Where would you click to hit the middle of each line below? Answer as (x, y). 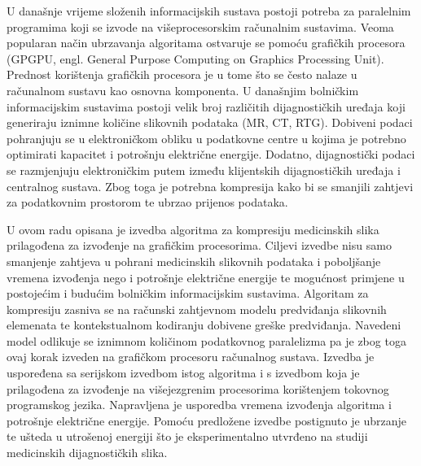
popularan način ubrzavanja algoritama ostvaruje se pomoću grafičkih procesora (206, 43)
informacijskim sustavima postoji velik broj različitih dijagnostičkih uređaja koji (206, 106)
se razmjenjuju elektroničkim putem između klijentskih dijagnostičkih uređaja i (204, 170)
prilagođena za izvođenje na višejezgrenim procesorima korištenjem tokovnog (198, 388)
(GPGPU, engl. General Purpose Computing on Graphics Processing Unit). (195, 58)
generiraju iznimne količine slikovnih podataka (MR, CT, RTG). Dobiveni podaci (210, 122)
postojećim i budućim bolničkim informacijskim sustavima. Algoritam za (188, 293)
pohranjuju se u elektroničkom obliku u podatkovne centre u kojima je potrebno (206, 138)
